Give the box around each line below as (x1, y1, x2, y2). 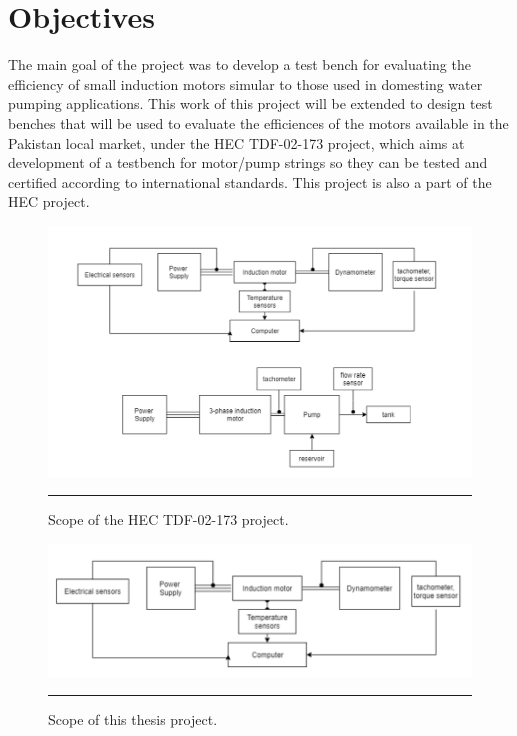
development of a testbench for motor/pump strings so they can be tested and (8, 152, 488, 173)
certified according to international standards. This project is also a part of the (8, 171, 492, 192)
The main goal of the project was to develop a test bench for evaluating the (8, 54, 471, 75)
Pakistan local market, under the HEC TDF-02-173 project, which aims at (8, 132, 465, 153)
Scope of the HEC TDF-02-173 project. (48, 509, 289, 530)
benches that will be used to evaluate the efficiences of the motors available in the (8, 112, 509, 133)
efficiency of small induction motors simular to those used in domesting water (8, 73, 483, 94)
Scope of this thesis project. (48, 709, 218, 730)
